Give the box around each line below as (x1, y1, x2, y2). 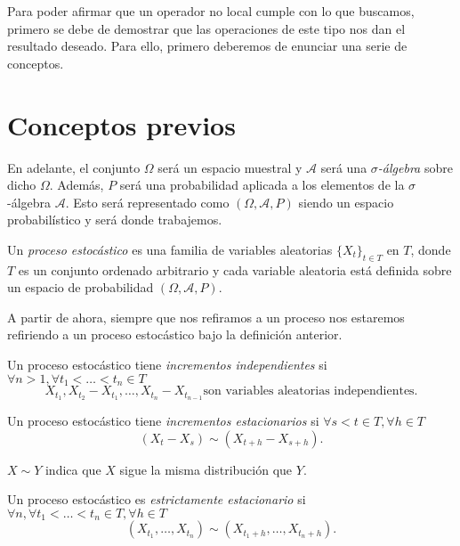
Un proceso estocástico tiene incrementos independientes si (7, 355, 327, 374)
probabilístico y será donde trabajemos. (7, 210, 222, 229)
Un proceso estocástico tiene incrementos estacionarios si (7, 411, 319, 429)
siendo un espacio (298, 192, 394, 211)
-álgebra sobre (377, 158, 453, 176)
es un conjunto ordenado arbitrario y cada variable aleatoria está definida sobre (18, 260, 452, 279)
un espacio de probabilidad (7, 278, 154, 297)
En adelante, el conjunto (7, 158, 141, 176)
